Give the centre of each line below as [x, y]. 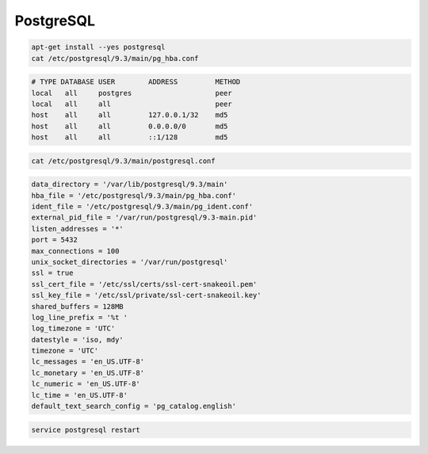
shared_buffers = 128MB [78, 306]
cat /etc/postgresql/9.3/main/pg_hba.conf [115, 58]
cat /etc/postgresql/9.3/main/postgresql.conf [123, 161]
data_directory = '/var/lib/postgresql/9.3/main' [130, 185]
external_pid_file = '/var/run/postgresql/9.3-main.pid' [144, 217]
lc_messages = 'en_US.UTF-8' [88, 362]
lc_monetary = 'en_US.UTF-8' [88, 373]
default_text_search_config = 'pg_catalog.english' [134, 406]
